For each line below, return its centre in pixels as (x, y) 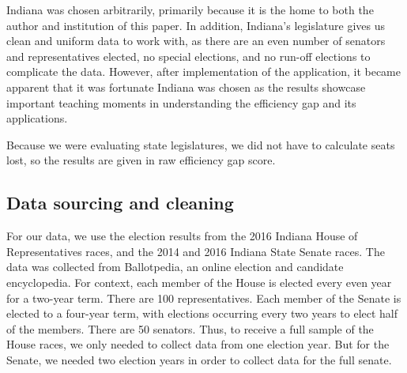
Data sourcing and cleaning (120, 203)
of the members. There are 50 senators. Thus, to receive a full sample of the (190, 328)
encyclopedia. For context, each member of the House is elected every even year (199, 282)
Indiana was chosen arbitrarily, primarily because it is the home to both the (190, 9)
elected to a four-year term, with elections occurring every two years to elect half (202, 313)
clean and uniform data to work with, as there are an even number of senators (196, 41)
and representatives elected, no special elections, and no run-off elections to (188, 56)
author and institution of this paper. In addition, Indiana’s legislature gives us (196, 25)
